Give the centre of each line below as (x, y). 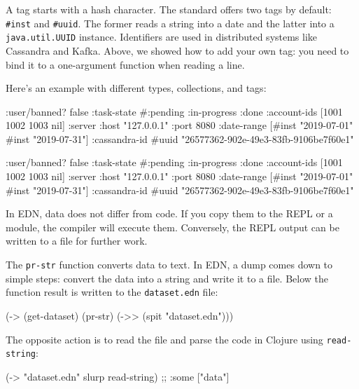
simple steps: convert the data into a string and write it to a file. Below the (167, 278)
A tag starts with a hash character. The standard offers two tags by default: (169, 9)
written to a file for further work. (77, 241)
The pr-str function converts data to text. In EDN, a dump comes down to (169, 265)
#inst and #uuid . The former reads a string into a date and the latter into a (170, 23)
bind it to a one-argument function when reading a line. (125, 64)
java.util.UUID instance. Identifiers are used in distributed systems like (162, 37)
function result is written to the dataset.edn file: (112, 292)
